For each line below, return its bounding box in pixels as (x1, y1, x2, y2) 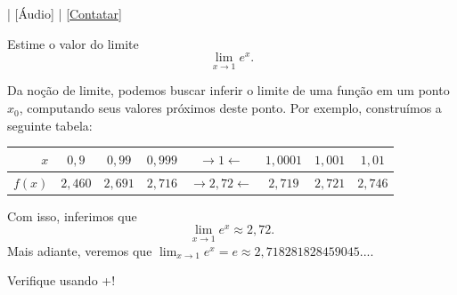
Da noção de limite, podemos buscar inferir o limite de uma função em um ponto (7, 81, 450, 100)
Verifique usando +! (7, 271, 116, 290)
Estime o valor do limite (7, 34, 139, 52)
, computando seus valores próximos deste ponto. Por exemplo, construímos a (19, 99, 442, 117)
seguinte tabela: (7, 116, 93, 134)
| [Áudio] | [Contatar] (7, 4, 122, 22)
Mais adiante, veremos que (7, 241, 152, 259)
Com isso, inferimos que (7, 206, 137, 225)
